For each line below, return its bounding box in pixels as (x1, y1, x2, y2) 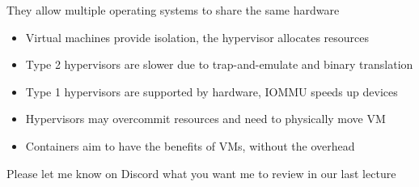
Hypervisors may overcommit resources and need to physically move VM (25, 110, 386, 127)
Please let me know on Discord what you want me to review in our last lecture (6, 164, 396, 181)
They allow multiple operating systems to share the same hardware (6, 2, 340, 18)
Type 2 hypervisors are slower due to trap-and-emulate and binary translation (25, 56, 413, 73)
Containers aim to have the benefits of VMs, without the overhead (25, 137, 355, 154)
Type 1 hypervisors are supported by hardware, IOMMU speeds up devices (25, 83, 398, 100)
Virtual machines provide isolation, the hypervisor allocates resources (25, 28, 369, 45)
